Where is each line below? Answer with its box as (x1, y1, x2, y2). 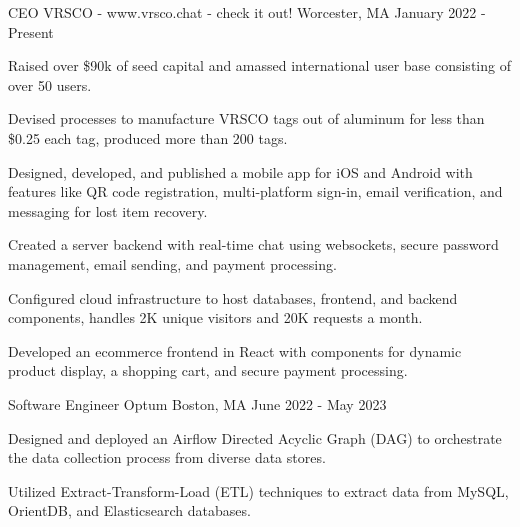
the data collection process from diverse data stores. (8, 447, 326, 468)
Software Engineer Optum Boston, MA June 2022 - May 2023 (8, 393, 387, 414)
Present (8, 21, 54, 42)
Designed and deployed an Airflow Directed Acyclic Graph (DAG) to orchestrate (8, 427, 502, 448)
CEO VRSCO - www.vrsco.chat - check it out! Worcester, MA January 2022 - (8, 2, 486, 22)
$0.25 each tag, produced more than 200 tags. (8, 127, 288, 148)
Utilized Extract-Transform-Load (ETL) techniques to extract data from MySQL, (8, 480, 509, 501)
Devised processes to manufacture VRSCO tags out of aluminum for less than (8, 108, 485, 129)
